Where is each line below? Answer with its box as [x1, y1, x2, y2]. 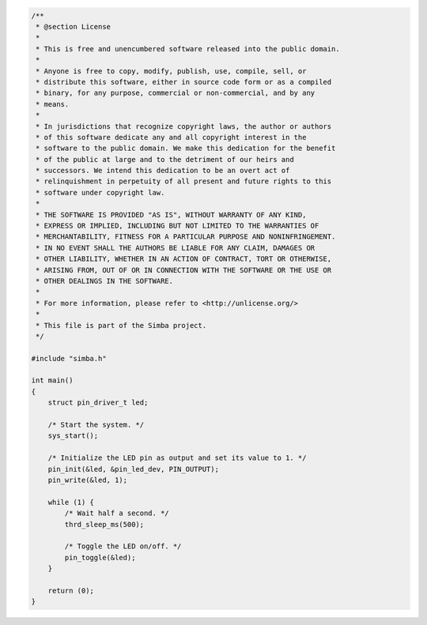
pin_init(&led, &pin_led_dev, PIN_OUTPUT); [47, 465, 219, 473]
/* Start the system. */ [47, 420, 145, 430]
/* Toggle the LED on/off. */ [64, 542, 182, 551]
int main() [31, 376, 74, 385]
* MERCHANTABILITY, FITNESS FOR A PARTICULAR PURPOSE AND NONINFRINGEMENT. [36, 232, 336, 241]
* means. [36, 100, 70, 108]
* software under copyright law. [36, 188, 165, 197]
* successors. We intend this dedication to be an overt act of [36, 166, 290, 175]
